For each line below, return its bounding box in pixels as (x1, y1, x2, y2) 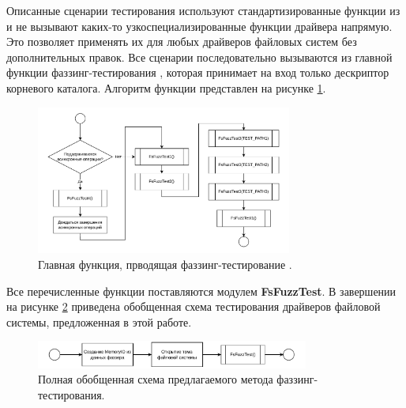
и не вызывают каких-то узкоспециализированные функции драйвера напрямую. (6, 17, 393, 34)
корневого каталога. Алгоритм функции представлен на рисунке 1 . (6, 79, 326, 96)
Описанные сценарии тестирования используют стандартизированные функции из (6, 2, 400, 18)
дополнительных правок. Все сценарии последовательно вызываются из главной (6, 48, 393, 65)
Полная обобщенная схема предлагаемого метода (38, 371, 273, 387)
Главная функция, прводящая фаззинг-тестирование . (38, 255, 292, 272)
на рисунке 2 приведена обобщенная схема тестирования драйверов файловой (6, 298, 381, 315)
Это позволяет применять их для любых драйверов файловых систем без (6, 33, 357, 50)
